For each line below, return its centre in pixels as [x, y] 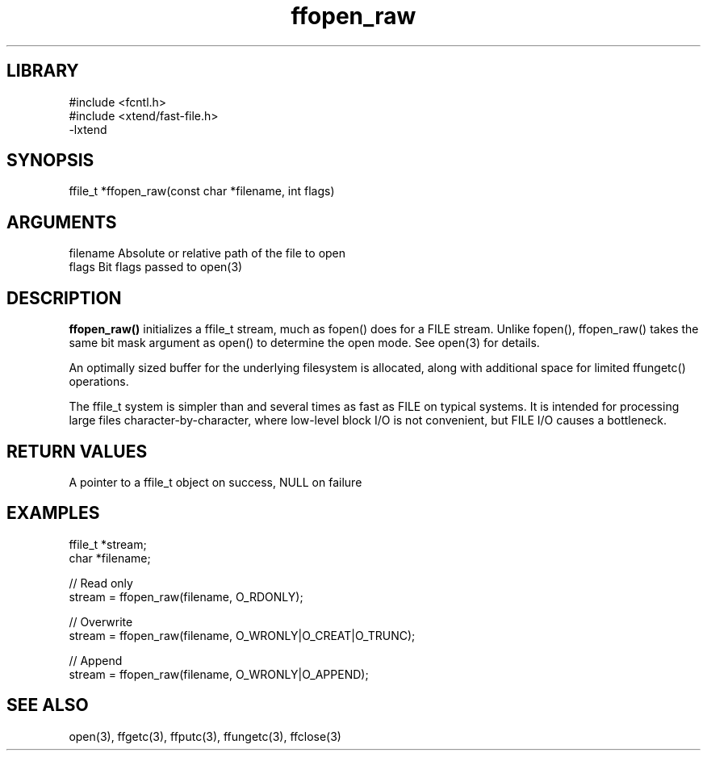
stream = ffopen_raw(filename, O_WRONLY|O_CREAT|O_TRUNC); [242, 635]
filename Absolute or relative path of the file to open [207, 253]
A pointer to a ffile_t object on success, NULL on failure [215, 482]
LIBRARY [43, 71]
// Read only [101, 583]
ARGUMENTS [62, 222]
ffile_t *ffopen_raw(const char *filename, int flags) [202, 191]
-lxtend [88, 129]
